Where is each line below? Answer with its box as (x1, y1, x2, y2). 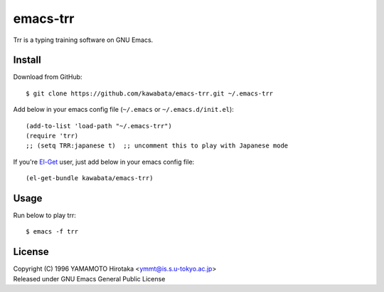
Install (13, 54, 42, 66)
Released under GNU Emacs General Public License (13, 274, 166, 283)
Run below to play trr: (13, 211, 76, 220)
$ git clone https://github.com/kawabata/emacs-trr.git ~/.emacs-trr (26, 89, 274, 98)
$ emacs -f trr (26, 228, 79, 236)
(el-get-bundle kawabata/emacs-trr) (26, 174, 154, 182)
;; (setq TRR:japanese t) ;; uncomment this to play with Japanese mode (26, 142, 289, 150)
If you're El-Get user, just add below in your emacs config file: (13, 157, 195, 166)
